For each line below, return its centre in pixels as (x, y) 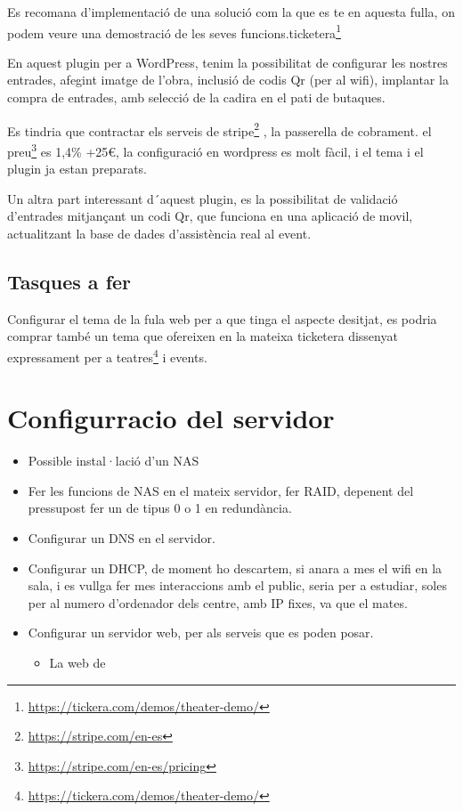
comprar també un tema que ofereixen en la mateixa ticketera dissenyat (203, 336)
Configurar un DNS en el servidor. (122, 538)
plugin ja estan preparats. (77, 169)
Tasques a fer (69, 281)
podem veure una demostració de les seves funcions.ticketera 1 (174, 31)
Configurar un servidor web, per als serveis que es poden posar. (201, 633)
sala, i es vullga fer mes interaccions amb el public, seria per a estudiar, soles (237, 585)
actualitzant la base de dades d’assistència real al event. (159, 233)
